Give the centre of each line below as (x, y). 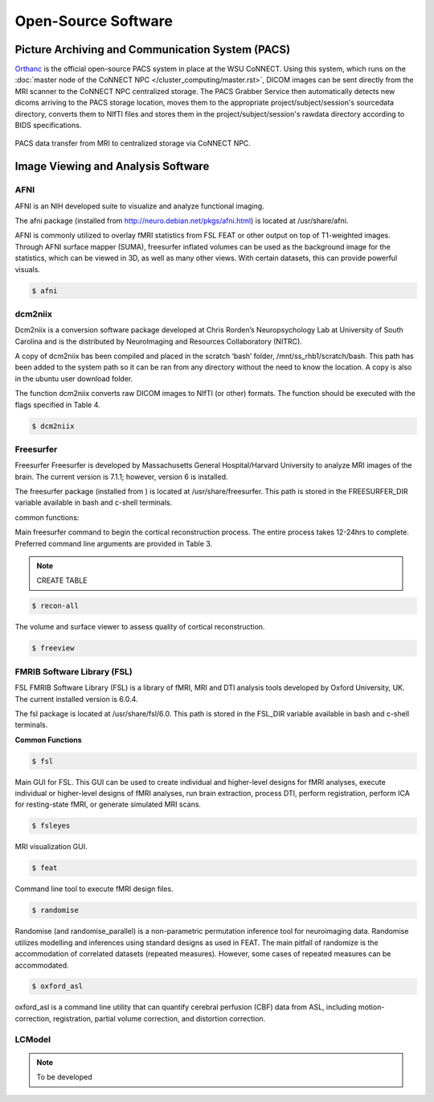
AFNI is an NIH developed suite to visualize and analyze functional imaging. (139, 206)
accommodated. (42, 965)
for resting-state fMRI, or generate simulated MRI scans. (108, 804)
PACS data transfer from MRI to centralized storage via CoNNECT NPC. (133, 143)
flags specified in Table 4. (57, 404)
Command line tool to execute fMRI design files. (94, 889)
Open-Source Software (94, 21)
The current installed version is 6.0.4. (76, 699)
